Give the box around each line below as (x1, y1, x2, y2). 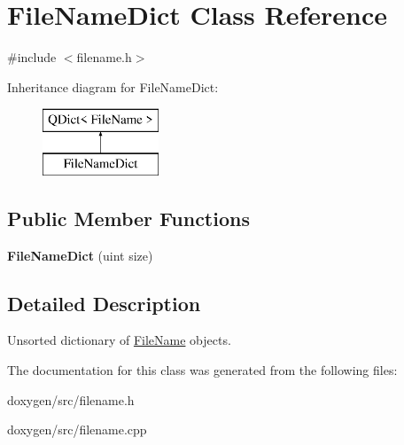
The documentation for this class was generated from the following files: (7, 361, 398, 379)
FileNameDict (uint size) (7, 246, 153, 264)
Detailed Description (7, 289, 201, 316)
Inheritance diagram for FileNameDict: (7, 77, 219, 96)
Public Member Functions (7, 204, 250, 231)
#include (7, 48, 57, 66)
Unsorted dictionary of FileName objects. (7, 331, 231, 349)
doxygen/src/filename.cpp (7, 420, 147, 439)
